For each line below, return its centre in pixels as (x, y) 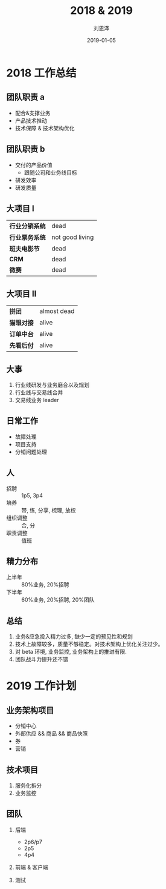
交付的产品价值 (34, 165)
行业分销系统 (28, 226)
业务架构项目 (30, 710)
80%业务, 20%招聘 (45, 585)
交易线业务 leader (37, 400)
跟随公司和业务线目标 (50, 172)
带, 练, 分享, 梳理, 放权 (49, 510)
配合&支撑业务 (33, 113)
